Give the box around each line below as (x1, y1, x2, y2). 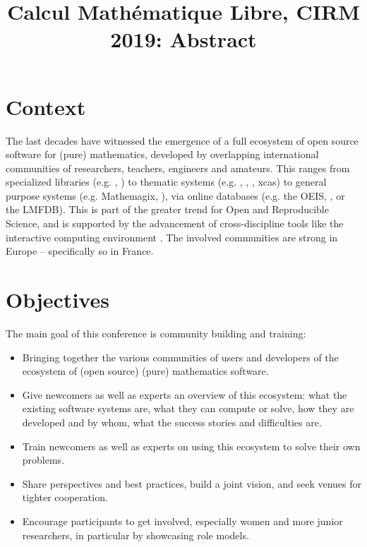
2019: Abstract (110, 25, 257, 54)
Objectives (6, 285, 109, 314)
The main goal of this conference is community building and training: (6, 325, 306, 340)
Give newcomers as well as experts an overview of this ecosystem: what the (22, 387, 347, 402)
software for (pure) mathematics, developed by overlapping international (6, 147, 319, 162)
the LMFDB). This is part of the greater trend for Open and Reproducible (6, 202, 329, 217)
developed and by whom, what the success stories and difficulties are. (22, 414, 322, 429)
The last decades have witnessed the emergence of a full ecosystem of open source (6, 133, 359, 148)
